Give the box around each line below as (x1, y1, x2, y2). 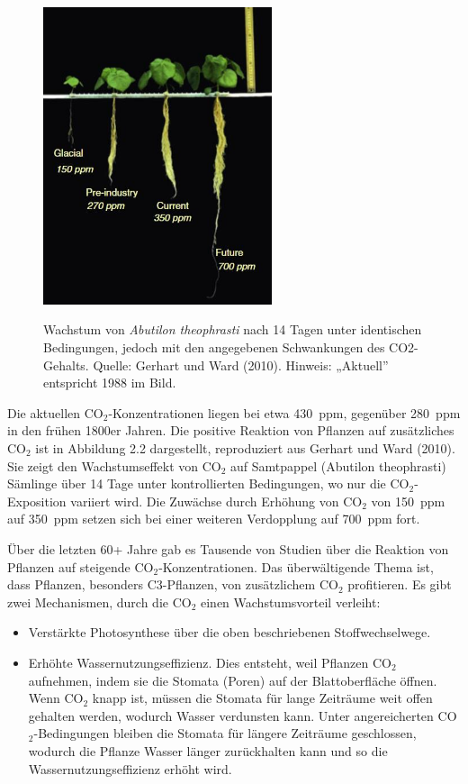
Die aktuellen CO (7, 403, 103, 422)
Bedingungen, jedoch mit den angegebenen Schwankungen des (43, 338, 385, 357)
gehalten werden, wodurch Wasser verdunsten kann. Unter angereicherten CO (28, 706, 457, 725)
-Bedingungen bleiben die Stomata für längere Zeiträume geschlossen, (33, 724, 417, 743)
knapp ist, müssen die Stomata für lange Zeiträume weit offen (92, 688, 433, 707)
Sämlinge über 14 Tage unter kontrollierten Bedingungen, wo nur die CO (7, 474, 409, 493)
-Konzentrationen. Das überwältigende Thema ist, (158, 557, 434, 576)
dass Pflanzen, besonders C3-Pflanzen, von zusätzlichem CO (7, 575, 338, 594)
